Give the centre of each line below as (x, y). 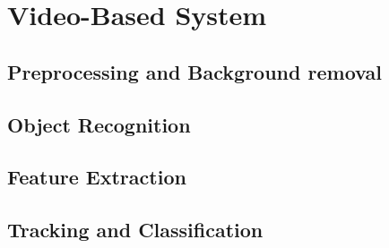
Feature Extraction (97, 177)
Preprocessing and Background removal (194, 71)
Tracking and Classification (135, 230)
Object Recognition (99, 124)
